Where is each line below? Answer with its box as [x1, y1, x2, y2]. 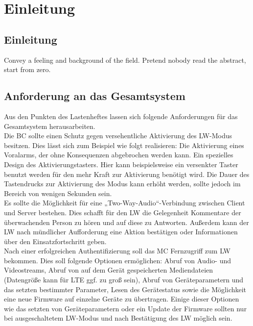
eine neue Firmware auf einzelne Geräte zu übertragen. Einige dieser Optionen [4, 294, 239, 304]
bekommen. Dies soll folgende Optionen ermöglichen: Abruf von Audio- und [4, 255, 231, 265]
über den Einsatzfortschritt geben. [4, 236, 107, 246]
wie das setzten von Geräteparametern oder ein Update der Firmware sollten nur [4, 303, 247, 313]
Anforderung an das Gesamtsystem [4, 88, 185, 103]
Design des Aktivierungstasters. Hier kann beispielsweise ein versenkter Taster [4, 159, 238, 169]
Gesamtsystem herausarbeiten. [4, 121, 95, 131]
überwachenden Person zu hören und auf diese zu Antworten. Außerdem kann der [4, 217, 249, 227]
